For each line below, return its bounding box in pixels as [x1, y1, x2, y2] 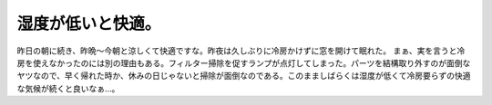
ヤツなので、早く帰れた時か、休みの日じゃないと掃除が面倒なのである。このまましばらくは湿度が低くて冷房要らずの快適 [16, 71, 471, 81]
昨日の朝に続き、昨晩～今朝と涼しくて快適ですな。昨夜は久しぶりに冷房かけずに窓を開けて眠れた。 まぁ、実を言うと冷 [16, 45, 466, 56]
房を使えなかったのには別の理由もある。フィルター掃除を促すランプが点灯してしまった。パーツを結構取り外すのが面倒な [16, 57, 471, 68]
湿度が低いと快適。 [16, 14, 161, 33]
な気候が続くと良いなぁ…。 [16, 82, 120, 94]
